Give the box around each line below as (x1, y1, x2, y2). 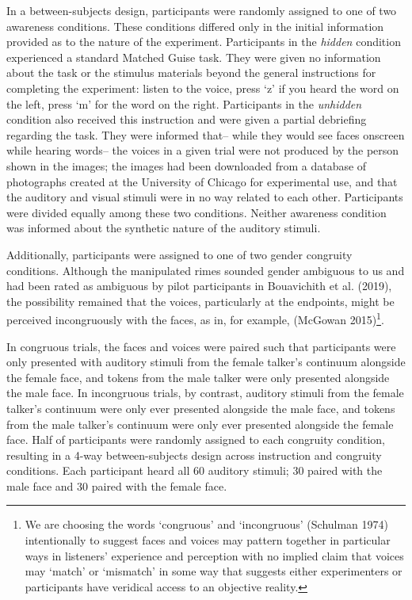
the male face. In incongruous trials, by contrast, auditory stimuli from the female (6, 384, 404, 401)
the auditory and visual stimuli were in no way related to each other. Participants (6, 189, 403, 205)
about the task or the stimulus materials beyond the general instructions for (6, 64, 376, 81)
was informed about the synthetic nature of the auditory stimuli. (6, 220, 321, 236)
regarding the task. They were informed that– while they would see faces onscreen (6, 126, 405, 143)
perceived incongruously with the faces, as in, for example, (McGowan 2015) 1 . (6, 309, 384, 327)
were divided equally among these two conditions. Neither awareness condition (6, 204, 387, 220)
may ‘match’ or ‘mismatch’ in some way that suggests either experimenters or (25, 563, 402, 579)
